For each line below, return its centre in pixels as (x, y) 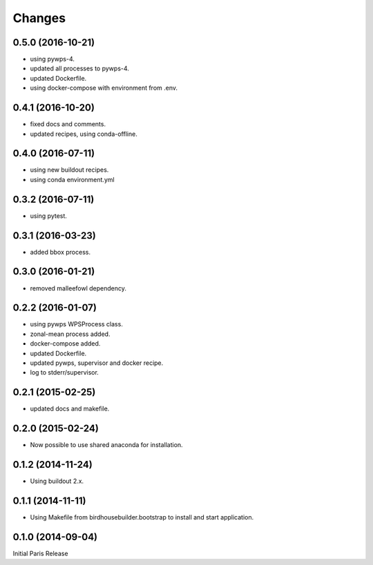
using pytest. (48, 216)
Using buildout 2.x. (57, 481)
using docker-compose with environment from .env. (104, 88)
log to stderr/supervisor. (65, 373)
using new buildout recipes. (69, 170)
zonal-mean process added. (70, 334)
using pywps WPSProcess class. (77, 324)
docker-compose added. (65, 344)
